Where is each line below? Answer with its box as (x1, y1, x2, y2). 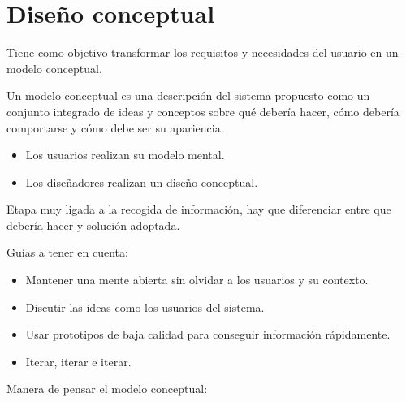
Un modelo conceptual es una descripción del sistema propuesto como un (6, 87, 370, 104)
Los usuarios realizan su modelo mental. (25, 146, 225, 163)
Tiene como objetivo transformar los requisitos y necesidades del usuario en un (6, 44, 399, 61)
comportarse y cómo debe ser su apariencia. (6, 119, 224, 136)
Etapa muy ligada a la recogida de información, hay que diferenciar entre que (6, 201, 391, 218)
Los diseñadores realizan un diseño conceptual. (25, 173, 258, 190)
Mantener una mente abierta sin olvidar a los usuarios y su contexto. (25, 271, 369, 288)
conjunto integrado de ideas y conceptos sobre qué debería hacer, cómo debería (6, 102, 400, 119)
